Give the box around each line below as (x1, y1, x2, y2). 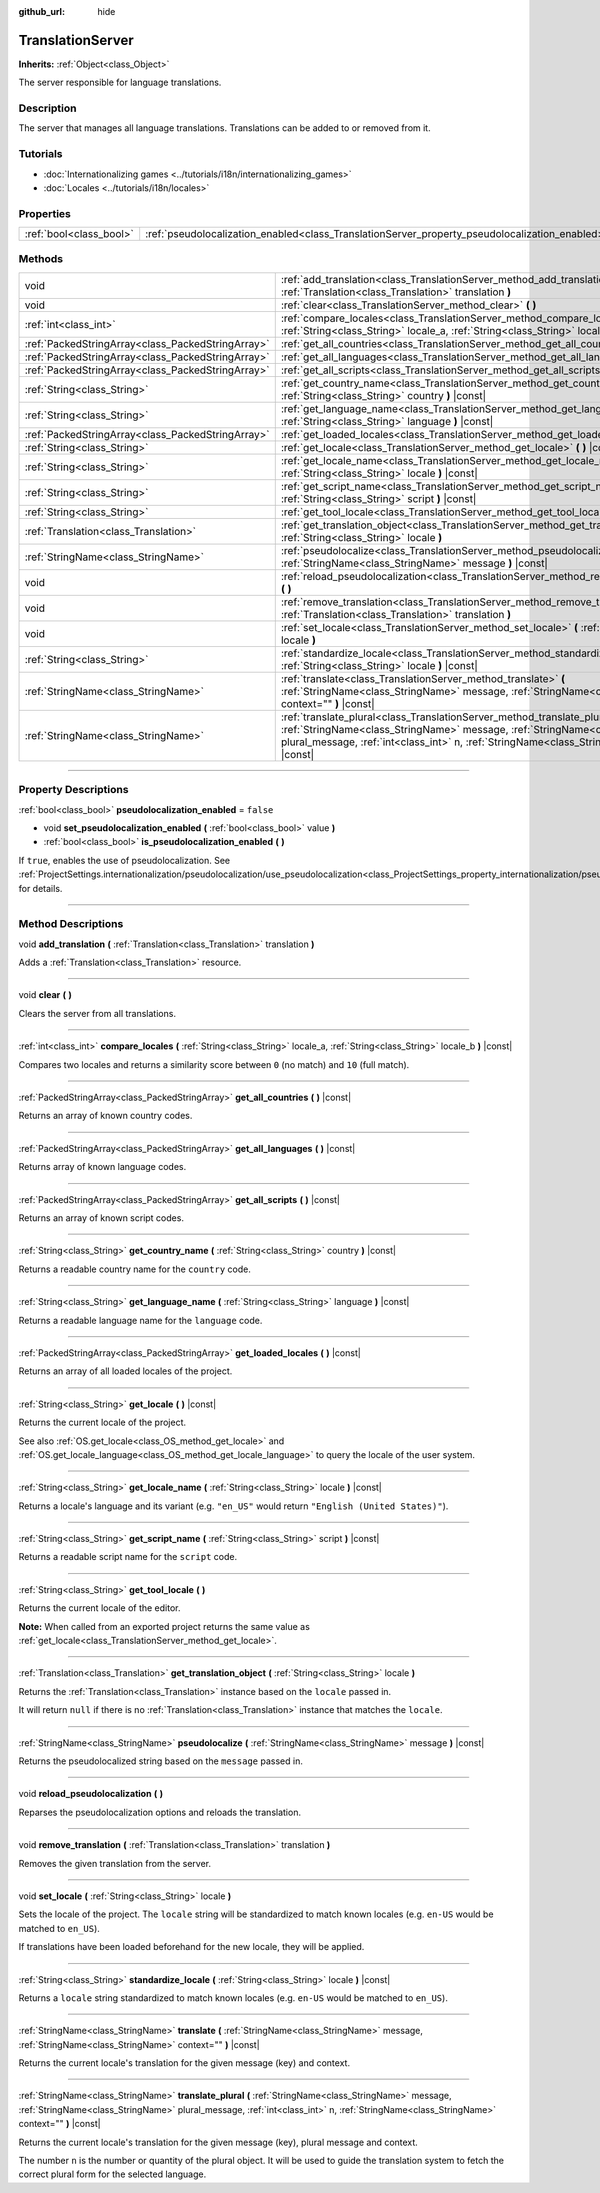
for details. (18, 882, 63, 894)
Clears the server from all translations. (18, 1007, 177, 1019)
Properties (18, 206, 72, 220)
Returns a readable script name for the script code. (18, 1551, 238, 1563)
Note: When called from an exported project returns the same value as (18, 1620, 310, 1632)
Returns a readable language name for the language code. (18, 1314, 263, 1326)
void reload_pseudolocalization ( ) (18, 1788, 164, 1800)
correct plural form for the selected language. (18, 2168, 207, 2180)
